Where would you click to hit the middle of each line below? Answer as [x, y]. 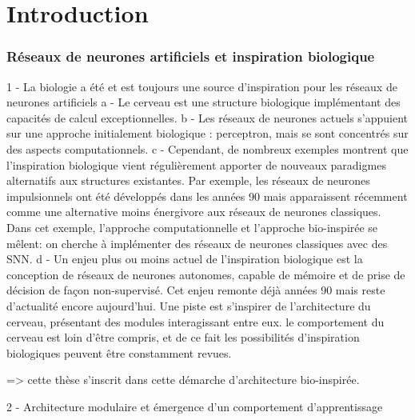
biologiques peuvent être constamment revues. [119, 352]
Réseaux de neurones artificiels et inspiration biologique [191, 56]
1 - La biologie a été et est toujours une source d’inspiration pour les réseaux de [202, 86]
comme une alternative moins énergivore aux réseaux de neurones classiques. [194, 212]
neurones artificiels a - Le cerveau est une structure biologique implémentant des [204, 102]
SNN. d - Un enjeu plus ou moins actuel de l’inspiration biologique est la [185, 259]
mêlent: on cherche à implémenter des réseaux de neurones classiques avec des [197, 243]
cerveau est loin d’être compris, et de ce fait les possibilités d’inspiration [183, 337]
